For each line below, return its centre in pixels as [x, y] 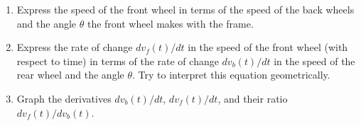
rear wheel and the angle [70, 75]
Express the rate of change [75, 47]
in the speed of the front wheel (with [268, 47]
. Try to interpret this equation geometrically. [231, 75]
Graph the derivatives [64, 98]
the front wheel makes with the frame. [170, 23]
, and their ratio [253, 98]
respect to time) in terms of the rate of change [118, 61]
